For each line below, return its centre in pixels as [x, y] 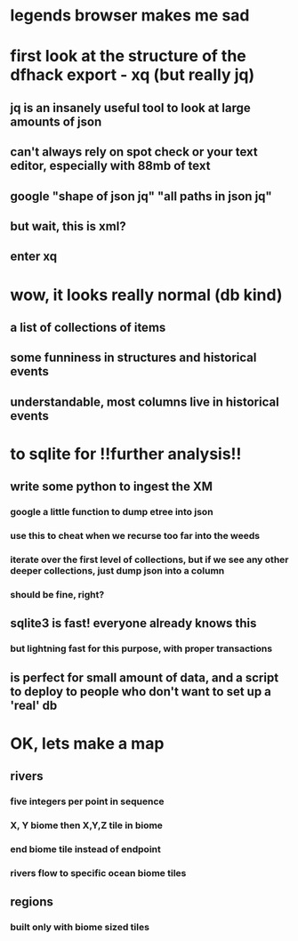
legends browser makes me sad [130, 16]
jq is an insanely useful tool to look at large [131, 108]
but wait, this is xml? [68, 226]
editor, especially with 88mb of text [110, 166]
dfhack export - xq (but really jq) [133, 75]
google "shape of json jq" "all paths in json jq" [141, 196]
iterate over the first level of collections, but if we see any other [149, 559]
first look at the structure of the [129, 56]
